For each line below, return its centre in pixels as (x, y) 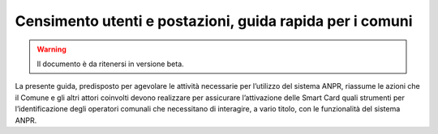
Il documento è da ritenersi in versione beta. (110, 64)
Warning (52, 49)
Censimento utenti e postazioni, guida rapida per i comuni (214, 21)
